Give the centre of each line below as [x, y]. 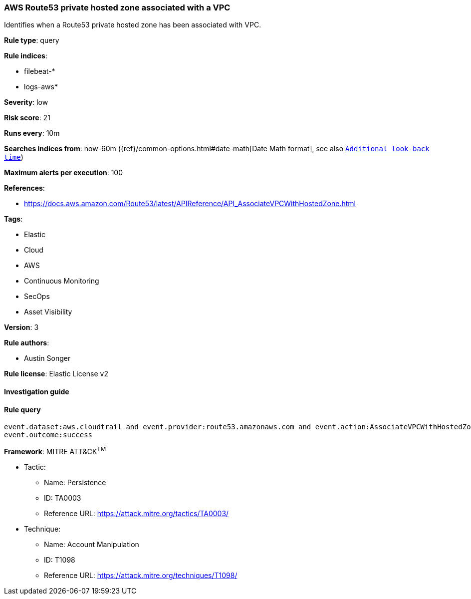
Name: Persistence [75, 482]
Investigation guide [37, 391]
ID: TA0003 [63, 498]
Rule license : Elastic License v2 [56, 374]
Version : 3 [21, 327]
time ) [14, 157]
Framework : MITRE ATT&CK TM [55, 451]
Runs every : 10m [32, 133]
